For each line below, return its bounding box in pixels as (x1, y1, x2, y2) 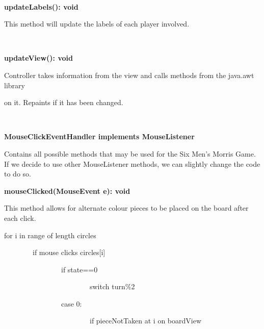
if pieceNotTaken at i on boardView (89, 315, 201, 326)
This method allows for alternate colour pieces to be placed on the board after (4, 203, 249, 213)
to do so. (4, 168, 31, 179)
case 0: (61, 298, 82, 309)
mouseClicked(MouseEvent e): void (4, 185, 130, 196)
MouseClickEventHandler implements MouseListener (4, 131, 195, 142)
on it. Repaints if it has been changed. (4, 97, 123, 108)
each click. (4, 212, 36, 223)
